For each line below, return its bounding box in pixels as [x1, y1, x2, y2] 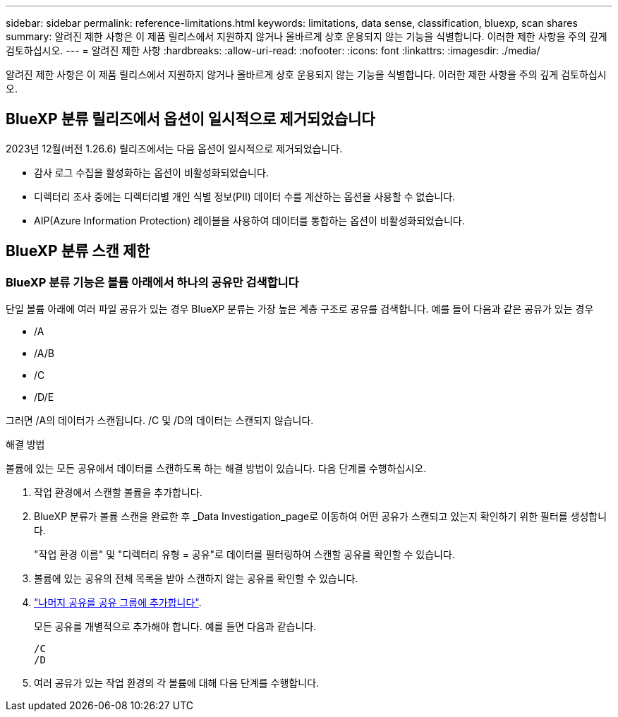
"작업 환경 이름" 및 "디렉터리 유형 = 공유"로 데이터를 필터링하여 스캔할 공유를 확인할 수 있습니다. [34, 548, 455, 561]
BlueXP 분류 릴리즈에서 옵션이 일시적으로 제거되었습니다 [6, 110, 375, 128]
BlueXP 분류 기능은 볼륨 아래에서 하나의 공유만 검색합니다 [6, 275, 299, 289]
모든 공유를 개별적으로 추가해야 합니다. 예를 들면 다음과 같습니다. [34, 620, 317, 633]
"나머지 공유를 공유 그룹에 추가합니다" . [34, 596, 202, 609]
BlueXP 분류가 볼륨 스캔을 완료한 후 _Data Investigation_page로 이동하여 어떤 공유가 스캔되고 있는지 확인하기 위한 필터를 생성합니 [34, 510, 607, 523]
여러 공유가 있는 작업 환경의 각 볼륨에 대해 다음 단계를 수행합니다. [34, 677, 320, 689]
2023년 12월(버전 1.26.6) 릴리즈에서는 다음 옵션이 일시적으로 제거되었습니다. [6, 142, 343, 155]
